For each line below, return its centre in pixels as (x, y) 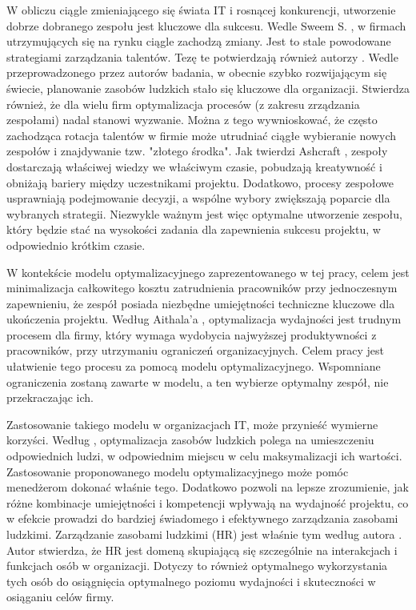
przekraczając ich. (50, 397)
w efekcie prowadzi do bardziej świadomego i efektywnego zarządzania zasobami (202, 518)
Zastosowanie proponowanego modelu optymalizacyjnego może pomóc (178, 471)
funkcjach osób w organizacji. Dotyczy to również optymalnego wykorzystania (197, 566)
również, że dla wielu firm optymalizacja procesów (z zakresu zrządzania (183, 104)
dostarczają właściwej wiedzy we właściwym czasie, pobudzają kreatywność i (194, 166)
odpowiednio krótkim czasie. (76, 245)
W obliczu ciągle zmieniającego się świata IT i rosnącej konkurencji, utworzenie (201, 10)
